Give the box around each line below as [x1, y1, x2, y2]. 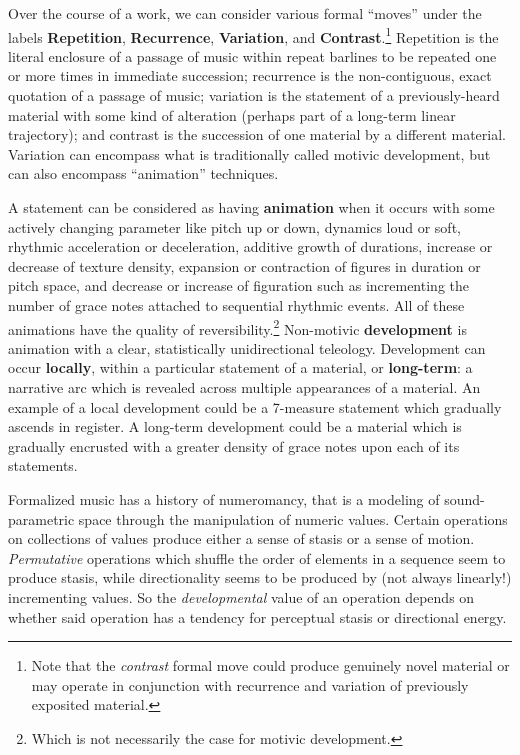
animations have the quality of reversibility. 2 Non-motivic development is [8, 315, 467, 339]
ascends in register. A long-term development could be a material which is [8, 416, 462, 437]
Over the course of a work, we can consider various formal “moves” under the [8, 3, 482, 23]
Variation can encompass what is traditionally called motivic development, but [8, 143, 491, 164]
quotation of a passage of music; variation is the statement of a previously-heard [8, 85, 500, 106]
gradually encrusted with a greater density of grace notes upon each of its [8, 435, 460, 456]
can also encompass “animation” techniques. [8, 163, 279, 184]
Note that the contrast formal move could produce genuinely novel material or [31, 655, 510, 676]
